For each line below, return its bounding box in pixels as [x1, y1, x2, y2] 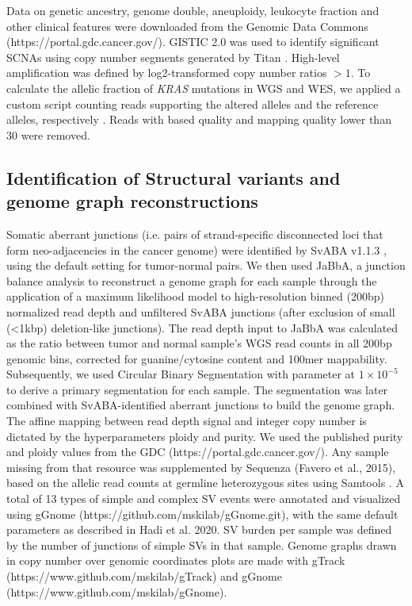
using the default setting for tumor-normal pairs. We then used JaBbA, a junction [6, 257, 406, 274]
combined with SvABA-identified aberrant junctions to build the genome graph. [6, 397, 395, 413]
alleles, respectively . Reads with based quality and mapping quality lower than [6, 111, 391, 128]
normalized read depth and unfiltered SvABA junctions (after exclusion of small [6, 303, 395, 320]
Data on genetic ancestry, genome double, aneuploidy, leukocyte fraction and [6, 2, 380, 18]
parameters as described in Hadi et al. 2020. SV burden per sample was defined [6, 521, 392, 538]
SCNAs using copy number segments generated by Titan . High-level [6, 48, 340, 65]
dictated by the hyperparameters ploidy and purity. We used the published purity [6, 428, 403, 444]
